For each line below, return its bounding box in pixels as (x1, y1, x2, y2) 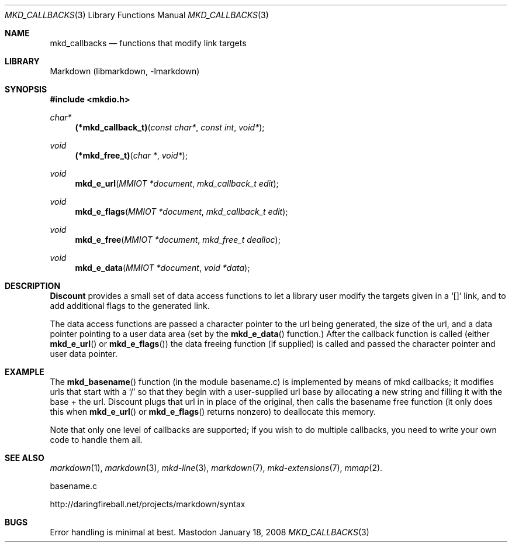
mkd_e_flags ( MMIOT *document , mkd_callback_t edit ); (75, 207, 288, 216)
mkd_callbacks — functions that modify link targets (50, 38, 247, 48)
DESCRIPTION (5, 281, 61, 291)
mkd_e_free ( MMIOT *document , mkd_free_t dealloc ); (75, 235, 281, 245)
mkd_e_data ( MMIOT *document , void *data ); (75, 263, 250, 273)
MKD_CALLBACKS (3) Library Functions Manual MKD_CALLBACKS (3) (5, 10, 269, 20)
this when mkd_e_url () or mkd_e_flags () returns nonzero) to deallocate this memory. (50, 407, 376, 417)
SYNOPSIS (5, 84, 47, 94)
